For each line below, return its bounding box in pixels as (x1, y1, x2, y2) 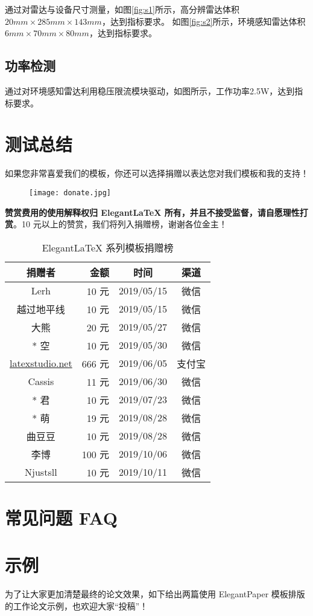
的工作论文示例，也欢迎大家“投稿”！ (5, 599, 148, 612)
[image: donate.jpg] (29, 188, 112, 197)
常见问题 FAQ (5, 505, 118, 530)
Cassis (28, 374, 54, 389)
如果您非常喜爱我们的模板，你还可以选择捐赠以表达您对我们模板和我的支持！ (5, 167, 309, 180)
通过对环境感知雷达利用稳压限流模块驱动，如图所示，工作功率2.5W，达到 (5, 84, 295, 97)
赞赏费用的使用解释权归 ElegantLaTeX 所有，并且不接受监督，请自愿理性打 (5, 206, 308, 218)
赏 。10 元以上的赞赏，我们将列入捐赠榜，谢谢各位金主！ (5, 218, 227, 230)
